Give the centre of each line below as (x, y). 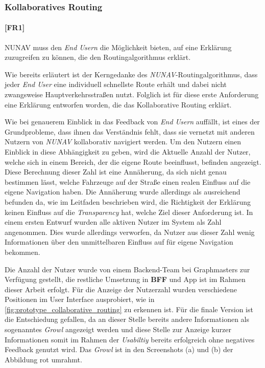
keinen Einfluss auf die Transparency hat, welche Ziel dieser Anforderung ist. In (129, 212)
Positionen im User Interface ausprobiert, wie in (80, 299)
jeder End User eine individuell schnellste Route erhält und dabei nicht (116, 84)
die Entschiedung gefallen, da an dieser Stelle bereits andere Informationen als (127, 319)
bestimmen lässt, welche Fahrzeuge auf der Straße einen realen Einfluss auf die (128, 181)
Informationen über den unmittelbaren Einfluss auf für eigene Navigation (119, 242)
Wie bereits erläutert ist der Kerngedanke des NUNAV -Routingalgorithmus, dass (131, 74)
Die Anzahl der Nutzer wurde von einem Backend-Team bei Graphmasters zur (127, 269)
